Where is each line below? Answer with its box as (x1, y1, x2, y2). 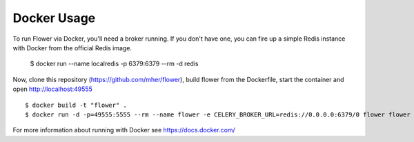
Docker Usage (12, 10, 96, 26)
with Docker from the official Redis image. (12, 43, 132, 52)
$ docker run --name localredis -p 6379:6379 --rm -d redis (30, 59, 199, 68)
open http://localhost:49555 (12, 85, 92, 93)
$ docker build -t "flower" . (25, 101, 128, 109)
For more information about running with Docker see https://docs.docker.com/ (12, 126, 236, 134)
